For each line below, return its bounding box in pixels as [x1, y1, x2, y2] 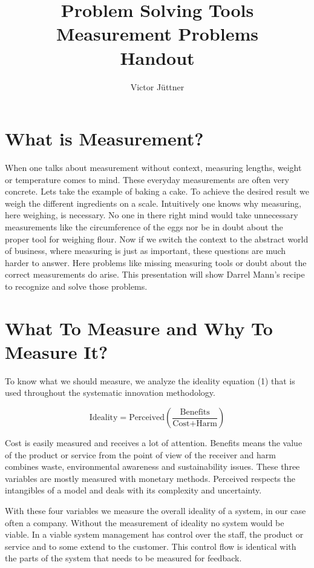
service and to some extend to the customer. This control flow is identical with [5, 540, 296, 552]
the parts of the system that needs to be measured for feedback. [5, 552, 242, 564]
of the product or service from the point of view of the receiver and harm [5, 448, 276, 461]
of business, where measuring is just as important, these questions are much [5, 244, 286, 257]
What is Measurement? [5, 126, 204, 151]
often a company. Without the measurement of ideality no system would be [5, 516, 284, 529]
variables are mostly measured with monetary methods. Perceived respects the [5, 472, 295, 484]
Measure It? [5, 339, 108, 364]
